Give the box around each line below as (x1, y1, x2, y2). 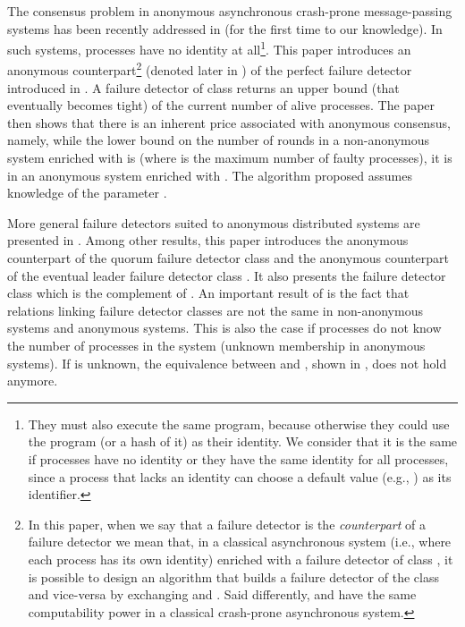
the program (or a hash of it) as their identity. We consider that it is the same (28, 432, 458, 451)
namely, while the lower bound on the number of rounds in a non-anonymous (7, 131, 430, 149)
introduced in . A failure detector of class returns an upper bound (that (7, 78, 400, 97)
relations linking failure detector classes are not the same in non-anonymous (7, 301, 423, 319)
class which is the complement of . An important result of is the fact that (7, 284, 410, 302)
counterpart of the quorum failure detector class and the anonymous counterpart (7, 249, 450, 267)
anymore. (7, 371, 58, 390)
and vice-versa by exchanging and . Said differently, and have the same (28, 585, 417, 604)
